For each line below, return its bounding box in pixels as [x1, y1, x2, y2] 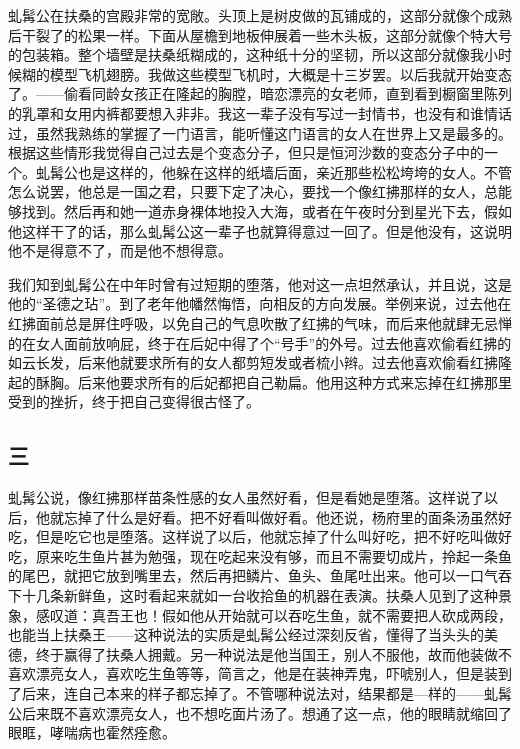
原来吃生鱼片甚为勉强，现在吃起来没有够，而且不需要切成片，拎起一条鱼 [35, 545, 512, 566]
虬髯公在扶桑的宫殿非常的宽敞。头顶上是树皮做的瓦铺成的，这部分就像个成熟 [8, 5, 512, 25]
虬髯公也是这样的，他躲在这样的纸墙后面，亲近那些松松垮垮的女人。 [35, 161, 484, 182]
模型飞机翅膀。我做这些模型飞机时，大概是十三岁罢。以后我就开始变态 [49, 63, 512, 84]
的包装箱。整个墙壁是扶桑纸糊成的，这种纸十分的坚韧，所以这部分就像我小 [8, 44, 498, 65]
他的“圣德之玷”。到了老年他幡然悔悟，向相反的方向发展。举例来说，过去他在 [8, 293, 512, 314]
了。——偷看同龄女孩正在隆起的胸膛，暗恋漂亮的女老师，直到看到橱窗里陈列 [8, 83, 512, 104]
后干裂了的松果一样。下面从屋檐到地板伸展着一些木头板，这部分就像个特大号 [8, 24, 512, 45]
